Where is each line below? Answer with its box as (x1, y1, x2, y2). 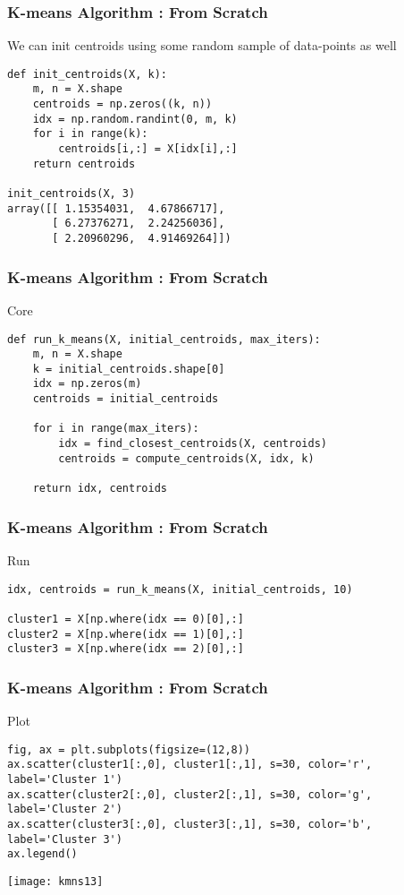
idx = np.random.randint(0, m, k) (32, 112, 238, 125)
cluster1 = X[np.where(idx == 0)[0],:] (7, 612, 244, 625)
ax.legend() (7, 848, 78, 861)
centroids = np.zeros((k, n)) (32, 98, 213, 111)
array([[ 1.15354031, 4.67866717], (7, 202, 225, 215)
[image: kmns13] (7, 874, 104, 888)
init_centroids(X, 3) (7, 187, 136, 201)
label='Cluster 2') (7, 803, 122, 816)
